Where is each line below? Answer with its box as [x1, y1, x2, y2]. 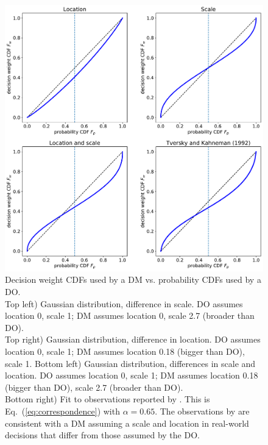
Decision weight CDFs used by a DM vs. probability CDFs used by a [5, 273, 261, 286]
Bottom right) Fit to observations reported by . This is [5, 393, 210, 405]
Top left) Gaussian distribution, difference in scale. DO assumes [5, 297, 243, 310]
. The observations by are [155, 404, 250, 417]
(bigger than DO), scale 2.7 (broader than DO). [5, 380, 183, 393]
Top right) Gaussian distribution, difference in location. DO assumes [5, 333, 261, 346]
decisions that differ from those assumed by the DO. [5, 429, 200, 441]
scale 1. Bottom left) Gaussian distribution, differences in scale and [5, 357, 256, 369]
